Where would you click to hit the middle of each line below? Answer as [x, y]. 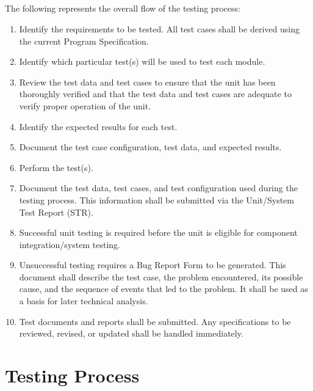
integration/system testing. [70, 244]
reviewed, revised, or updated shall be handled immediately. [131, 333]
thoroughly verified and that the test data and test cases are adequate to [155, 94]
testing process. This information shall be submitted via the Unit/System [156, 199]
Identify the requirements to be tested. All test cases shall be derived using [159, 28]
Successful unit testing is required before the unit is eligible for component [158, 232]
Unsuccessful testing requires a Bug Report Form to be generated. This [153, 265]
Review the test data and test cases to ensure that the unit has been [147, 82]
